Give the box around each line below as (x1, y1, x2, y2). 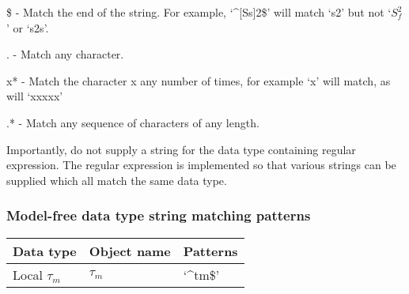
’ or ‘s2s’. (6, 19, 49, 36)
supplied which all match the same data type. (6, 171, 227, 188)
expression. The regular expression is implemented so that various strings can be (6, 156, 396, 173)
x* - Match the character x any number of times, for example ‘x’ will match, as (6, 72, 391, 89)
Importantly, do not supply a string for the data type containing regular (6, 141, 356, 157)
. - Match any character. (6, 46, 124, 62)
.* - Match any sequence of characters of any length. (6, 114, 259, 130)
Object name (89, 241, 171, 260)
